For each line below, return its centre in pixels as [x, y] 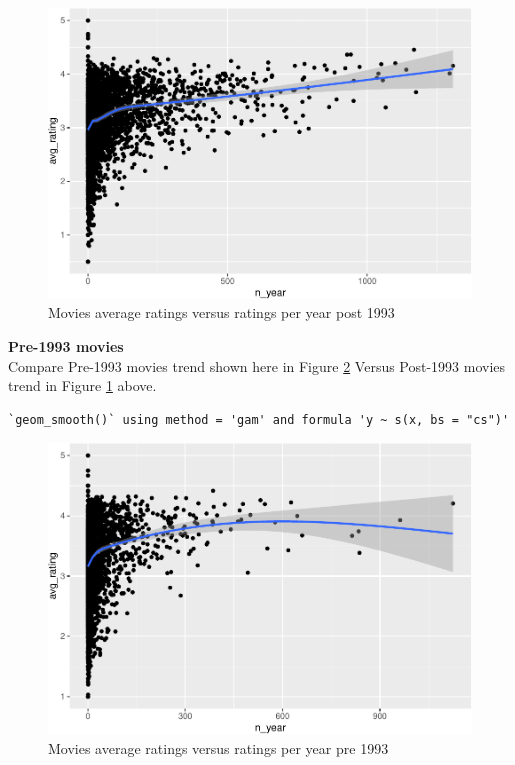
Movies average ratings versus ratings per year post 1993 [221, 312]
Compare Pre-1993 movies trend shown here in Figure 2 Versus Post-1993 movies [257, 365]
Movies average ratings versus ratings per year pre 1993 [218, 747]
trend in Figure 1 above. [82, 385]
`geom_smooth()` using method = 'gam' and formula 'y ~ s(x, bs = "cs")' [259, 419]
